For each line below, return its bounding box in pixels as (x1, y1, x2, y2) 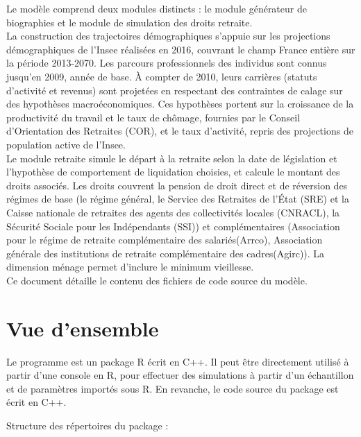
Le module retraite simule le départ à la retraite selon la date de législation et (6, 151, 337, 165)
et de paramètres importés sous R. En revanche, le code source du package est (6, 381, 339, 395)
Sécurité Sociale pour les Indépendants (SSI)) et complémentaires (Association (6, 218, 340, 233)
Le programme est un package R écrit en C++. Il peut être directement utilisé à (6, 354, 349, 368)
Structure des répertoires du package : (6, 418, 169, 432)
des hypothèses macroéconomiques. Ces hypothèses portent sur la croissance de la (6, 96, 354, 111)
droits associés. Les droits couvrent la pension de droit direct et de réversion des (6, 178, 348, 192)
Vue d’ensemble (6, 314, 159, 342)
